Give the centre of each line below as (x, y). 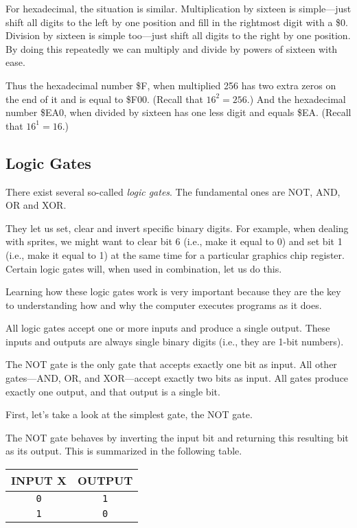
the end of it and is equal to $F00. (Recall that (104, 99)
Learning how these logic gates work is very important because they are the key (173, 291)
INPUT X (39, 481)
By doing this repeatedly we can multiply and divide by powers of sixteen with (172, 48)
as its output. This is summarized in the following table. (124, 451)
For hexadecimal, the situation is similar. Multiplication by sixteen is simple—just (178, 8)
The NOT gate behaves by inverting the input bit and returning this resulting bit (177, 437)
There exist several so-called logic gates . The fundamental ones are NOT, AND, (173, 191)
